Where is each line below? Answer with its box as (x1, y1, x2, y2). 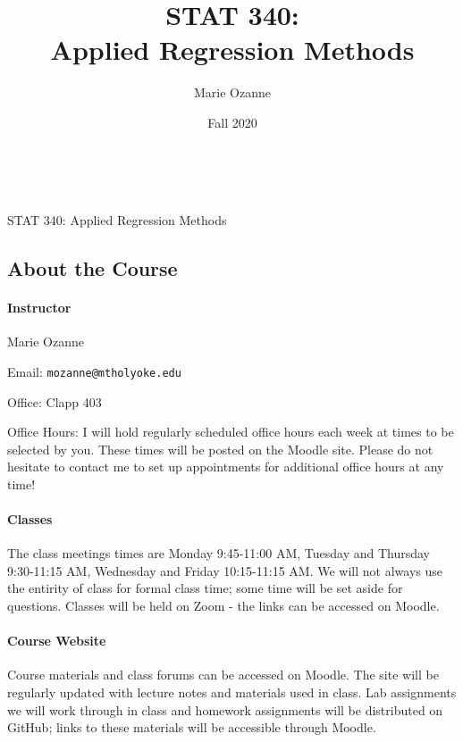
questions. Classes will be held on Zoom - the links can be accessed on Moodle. (7, 596, 440, 615)
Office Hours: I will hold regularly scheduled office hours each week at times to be (7, 422, 454, 441)
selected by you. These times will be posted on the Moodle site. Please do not (7, 439, 434, 458)
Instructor (7, 298, 72, 317)
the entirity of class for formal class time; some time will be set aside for (7, 579, 403, 597)
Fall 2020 (207, 113, 257, 131)
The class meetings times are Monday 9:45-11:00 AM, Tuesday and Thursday (7, 544, 431, 563)
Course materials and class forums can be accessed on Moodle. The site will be (7, 665, 439, 684)
